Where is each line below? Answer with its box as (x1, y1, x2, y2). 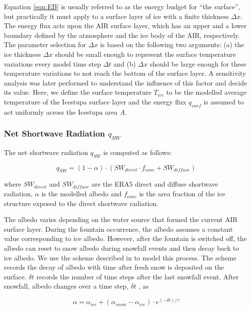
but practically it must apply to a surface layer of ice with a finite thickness (4, 11, 229, 21)
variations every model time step (4, 58, 101, 69)
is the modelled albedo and (41, 189, 122, 199)
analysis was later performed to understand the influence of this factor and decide (4, 77, 247, 87)
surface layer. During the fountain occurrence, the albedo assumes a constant (4, 224, 233, 234)
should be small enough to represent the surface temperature (55, 49, 236, 59)
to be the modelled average (166, 87, 247, 97)
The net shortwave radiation (4, 147, 88, 157)
